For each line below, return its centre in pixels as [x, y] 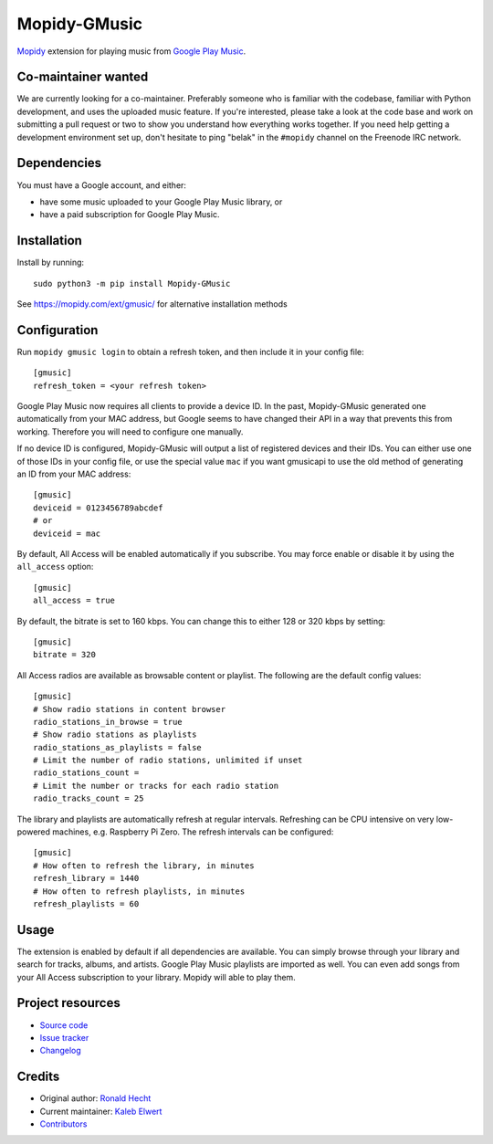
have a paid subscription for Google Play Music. [130, 215]
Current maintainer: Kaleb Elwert [101, 1111]
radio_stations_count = [86, 773]
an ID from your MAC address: [74, 474]
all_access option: [55, 567]
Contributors [63, 1124]
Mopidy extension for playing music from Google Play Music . [131, 51]
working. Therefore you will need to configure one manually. [130, 431]
